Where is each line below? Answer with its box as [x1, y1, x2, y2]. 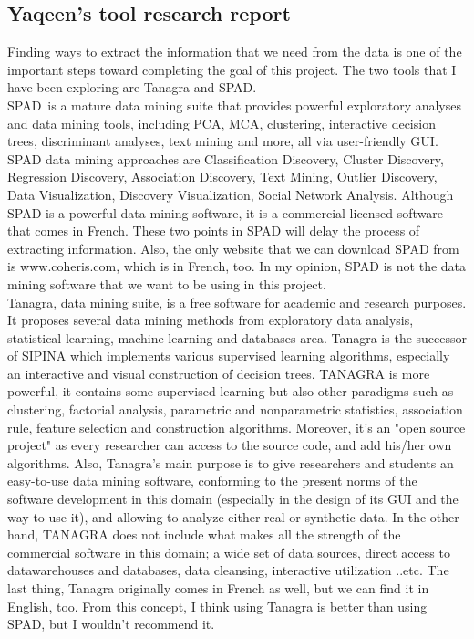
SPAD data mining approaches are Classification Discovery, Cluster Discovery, [7, 149, 444, 168]
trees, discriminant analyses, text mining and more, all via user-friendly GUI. [7, 131, 438, 151]
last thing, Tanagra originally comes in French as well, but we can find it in [7, 579, 429, 598]
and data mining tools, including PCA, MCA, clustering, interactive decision [7, 113, 436, 132]
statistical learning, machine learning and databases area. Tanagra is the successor [7, 328, 468, 347]
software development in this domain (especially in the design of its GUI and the [7, 489, 459, 508]
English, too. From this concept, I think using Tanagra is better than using [7, 596, 428, 615]
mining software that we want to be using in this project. [7, 274, 326, 293]
